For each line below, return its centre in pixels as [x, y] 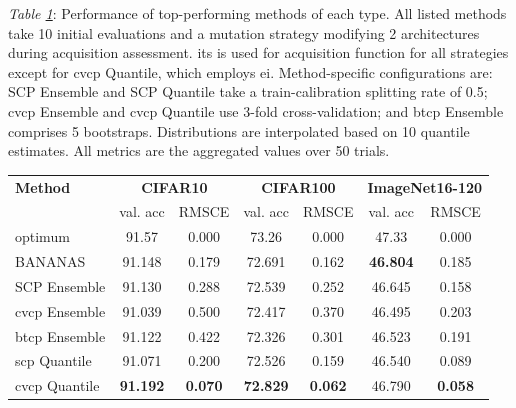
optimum [42, 236]
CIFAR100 [298, 186]
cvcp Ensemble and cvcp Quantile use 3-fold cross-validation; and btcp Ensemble [256, 110]
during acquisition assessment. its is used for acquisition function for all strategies [258, 52]
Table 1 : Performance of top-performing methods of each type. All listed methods [257, 13]
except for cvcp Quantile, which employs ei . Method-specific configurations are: [250, 71]
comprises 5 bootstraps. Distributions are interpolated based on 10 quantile [239, 130]
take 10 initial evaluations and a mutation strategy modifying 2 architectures [244, 32]
